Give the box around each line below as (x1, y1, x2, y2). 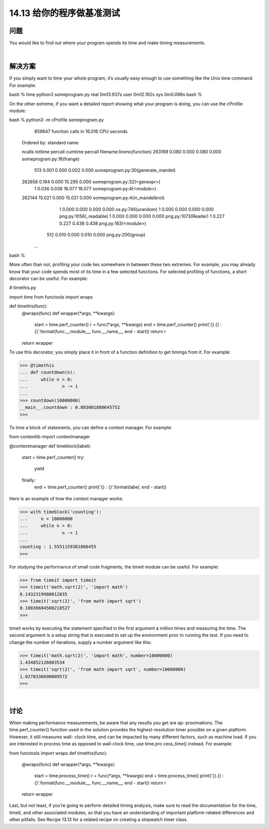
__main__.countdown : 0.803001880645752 (19, 405, 120, 410)
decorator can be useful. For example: (9, 275, 88, 282)
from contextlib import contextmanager (9, 434, 90, 440)
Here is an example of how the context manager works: (9, 495, 123, 501)
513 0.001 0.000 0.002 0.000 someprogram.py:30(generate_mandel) (34, 167, 176, 173)
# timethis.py (9, 285, 36, 291)
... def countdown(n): (19, 370, 75, 375)
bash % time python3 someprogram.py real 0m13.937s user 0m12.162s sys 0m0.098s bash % (9, 92, 202, 98)
